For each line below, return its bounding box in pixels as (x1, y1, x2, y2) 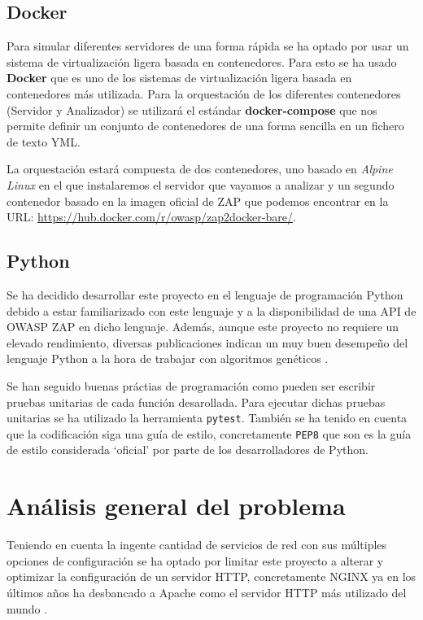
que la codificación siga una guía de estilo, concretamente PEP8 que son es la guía (7, 425, 412, 442)
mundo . (7, 600, 48, 617)
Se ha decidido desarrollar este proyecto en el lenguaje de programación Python (7, 286, 403, 303)
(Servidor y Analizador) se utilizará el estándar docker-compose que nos (7, 101, 377, 118)
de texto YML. (7, 133, 81, 150)
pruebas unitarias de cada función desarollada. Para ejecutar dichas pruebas (7, 393, 386, 410)
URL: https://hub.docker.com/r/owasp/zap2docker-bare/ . (7, 208, 296, 225)
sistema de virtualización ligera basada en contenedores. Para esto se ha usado (7, 53, 397, 70)
